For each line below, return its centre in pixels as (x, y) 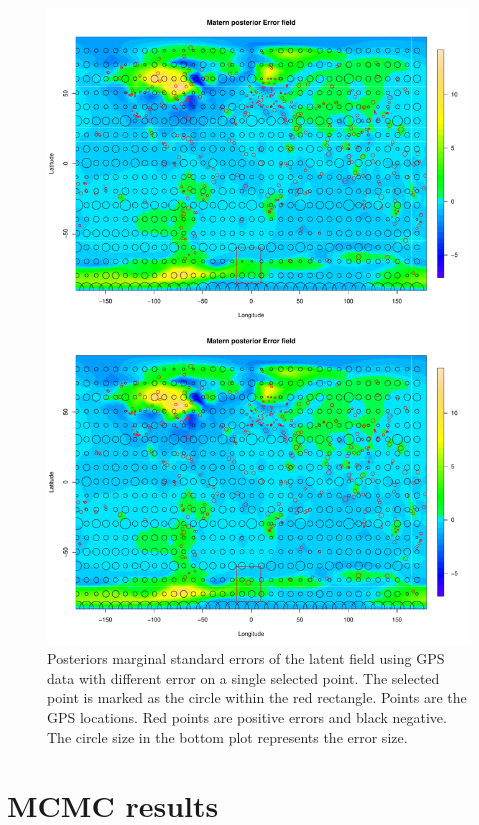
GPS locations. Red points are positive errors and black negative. (247, 716)
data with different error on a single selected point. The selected (243, 677)
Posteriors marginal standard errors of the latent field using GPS (246, 658)
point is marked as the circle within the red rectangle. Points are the (257, 697)
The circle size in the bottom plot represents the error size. (227, 736)
